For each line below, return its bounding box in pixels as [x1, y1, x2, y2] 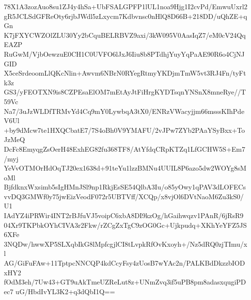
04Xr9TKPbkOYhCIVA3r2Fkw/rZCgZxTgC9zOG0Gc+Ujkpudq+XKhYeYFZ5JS [4, 220, 247, 230]
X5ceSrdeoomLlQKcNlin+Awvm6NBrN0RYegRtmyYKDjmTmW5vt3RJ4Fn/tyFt [4, 68, 246, 78]
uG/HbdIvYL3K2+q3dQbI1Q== [16, 286, 115, 296]
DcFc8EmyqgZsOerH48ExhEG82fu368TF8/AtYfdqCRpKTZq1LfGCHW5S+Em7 [4, 143, 245, 154]
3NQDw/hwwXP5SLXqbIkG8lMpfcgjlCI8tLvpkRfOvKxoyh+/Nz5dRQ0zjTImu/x [4, 238, 248, 249]
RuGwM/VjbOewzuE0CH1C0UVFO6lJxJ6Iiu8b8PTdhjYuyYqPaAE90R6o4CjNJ [4, 48, 245, 59]
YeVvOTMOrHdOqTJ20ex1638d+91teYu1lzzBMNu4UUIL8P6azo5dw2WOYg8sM [4, 163, 247, 173]
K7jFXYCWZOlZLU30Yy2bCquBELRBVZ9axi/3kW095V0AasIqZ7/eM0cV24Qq [4, 30, 246, 40]
